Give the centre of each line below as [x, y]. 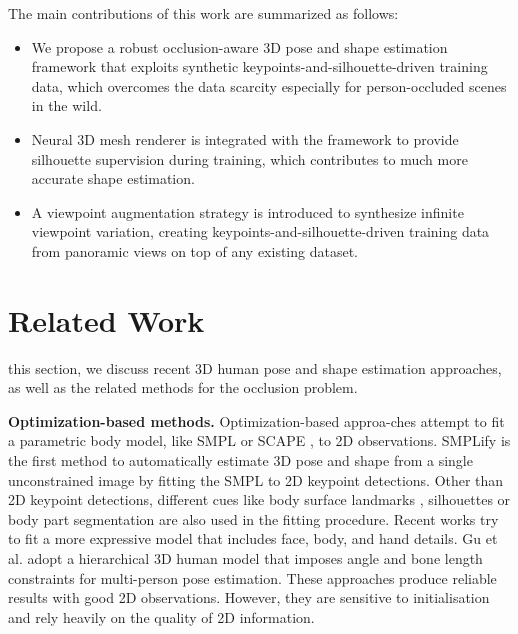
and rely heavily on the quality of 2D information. [161, 616]
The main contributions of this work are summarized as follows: [203, 13]
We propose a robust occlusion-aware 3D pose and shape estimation [239, 46]
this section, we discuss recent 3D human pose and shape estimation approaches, [255, 367]
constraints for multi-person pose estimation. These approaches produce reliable [252, 577]
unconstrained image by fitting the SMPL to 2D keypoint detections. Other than [256, 479]
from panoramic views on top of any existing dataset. [194, 250]
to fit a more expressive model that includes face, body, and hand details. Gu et [253, 538]
